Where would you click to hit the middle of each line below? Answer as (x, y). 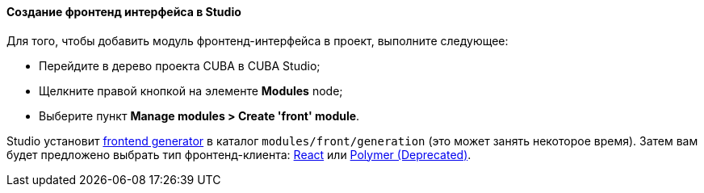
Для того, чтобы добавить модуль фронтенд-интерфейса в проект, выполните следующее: (258, 40)
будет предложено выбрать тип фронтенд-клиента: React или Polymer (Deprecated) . (239, 154)
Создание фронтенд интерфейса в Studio (124, 12)
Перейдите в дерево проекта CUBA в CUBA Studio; (180, 65)
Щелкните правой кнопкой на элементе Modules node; (191, 90)
